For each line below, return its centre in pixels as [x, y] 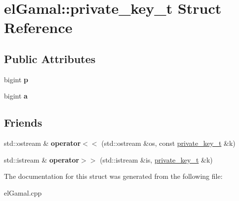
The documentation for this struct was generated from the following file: [113, 176]
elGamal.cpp [23, 192]
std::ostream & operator [42, 143]
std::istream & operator [42, 159]
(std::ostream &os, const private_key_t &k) [168, 143]
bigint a [16, 96]
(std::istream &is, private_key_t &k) [156, 159]
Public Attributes [50, 58]
